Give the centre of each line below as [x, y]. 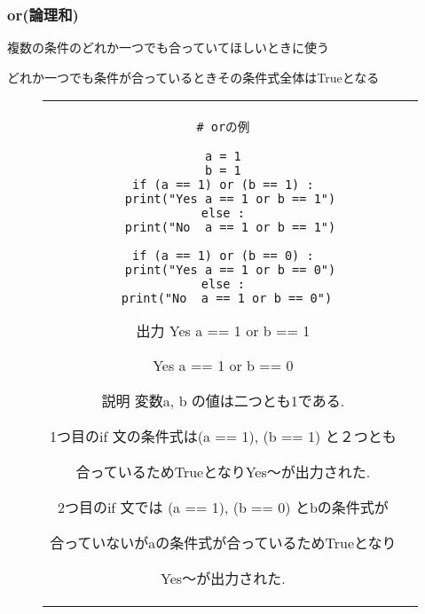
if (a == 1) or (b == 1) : [223, 185]
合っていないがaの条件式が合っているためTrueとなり [223, 543]
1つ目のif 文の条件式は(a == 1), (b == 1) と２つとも [223, 437]
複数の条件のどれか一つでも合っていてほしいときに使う [168, 47]
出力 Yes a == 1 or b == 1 [223, 331]
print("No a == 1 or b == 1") [230, 228]
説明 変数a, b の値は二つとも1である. [223, 401]
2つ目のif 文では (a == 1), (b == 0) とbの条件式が [223, 508]
